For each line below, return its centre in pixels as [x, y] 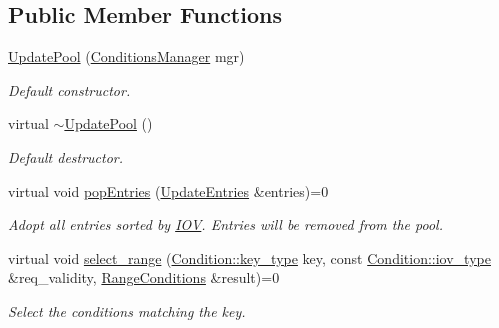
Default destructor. [66, 156]
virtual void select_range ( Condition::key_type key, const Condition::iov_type [249, 257]
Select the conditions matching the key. [127, 310]
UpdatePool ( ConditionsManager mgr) [126, 56]
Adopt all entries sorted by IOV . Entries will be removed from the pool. [225, 224]
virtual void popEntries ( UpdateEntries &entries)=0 [168, 190]
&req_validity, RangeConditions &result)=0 [144, 277]
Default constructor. [69, 89]
